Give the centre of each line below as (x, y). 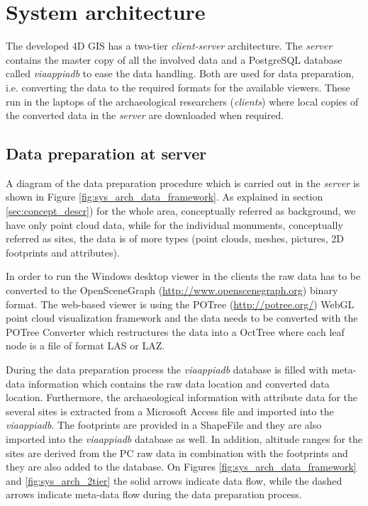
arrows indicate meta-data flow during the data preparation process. (154, 494)
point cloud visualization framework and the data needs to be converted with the (182, 318)
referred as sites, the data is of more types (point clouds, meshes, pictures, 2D (175, 238)
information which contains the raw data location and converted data (179, 383)
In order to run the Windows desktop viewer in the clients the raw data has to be (183, 276)
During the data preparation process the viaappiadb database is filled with (167, 370)
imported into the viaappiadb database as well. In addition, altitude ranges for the (184, 438)
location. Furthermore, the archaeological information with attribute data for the (182, 397)
